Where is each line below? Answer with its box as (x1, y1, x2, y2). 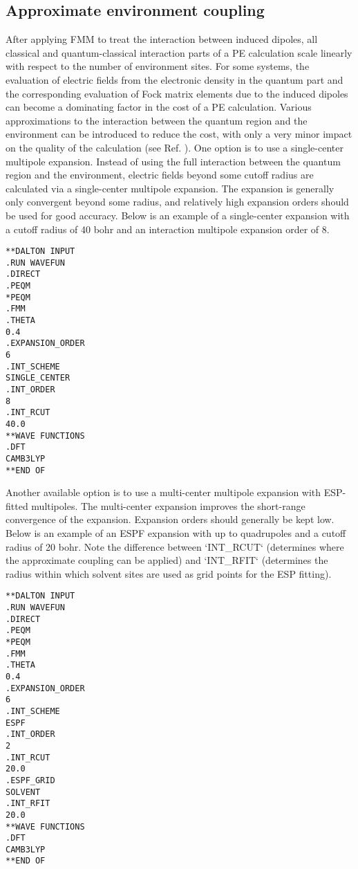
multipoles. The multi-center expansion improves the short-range (31, 498, 305, 513)
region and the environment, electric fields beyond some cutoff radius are (6, 167, 314, 182)
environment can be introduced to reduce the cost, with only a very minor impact (6, 127, 352, 141)
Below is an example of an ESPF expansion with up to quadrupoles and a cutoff (6, 526, 346, 540)
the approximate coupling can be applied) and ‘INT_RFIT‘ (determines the (6, 553, 328, 567)
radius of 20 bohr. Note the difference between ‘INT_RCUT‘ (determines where (6, 539, 344, 554)
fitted (6, 498, 28, 513)
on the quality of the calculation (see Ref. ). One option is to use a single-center (6, 140, 343, 154)
